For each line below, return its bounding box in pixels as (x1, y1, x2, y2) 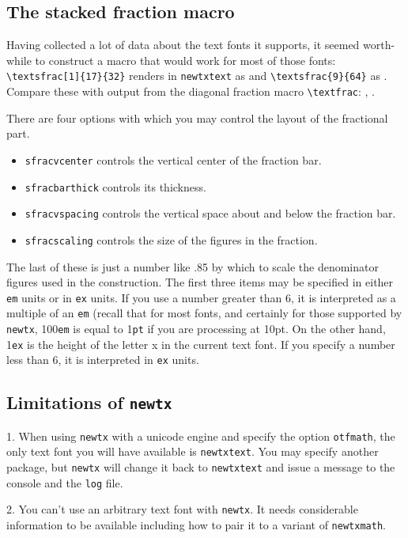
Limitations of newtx (6, 390, 172, 415)
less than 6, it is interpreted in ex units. (6, 351, 199, 368)
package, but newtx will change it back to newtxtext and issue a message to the (6, 459, 395, 475)
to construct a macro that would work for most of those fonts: (35, 51, 336, 68)
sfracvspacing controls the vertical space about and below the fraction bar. (25, 205, 396, 222)
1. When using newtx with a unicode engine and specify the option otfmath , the (6, 427, 395, 444)
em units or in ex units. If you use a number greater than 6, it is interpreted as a (6, 289, 396, 305)
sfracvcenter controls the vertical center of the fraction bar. (25, 151, 322, 168)
